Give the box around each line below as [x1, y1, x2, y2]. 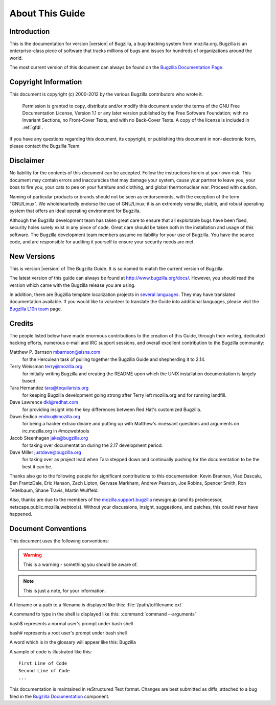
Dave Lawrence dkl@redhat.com [9, 399, 79, 405]
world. [9, 55, 23, 61]
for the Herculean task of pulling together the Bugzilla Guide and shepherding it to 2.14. [22, 356, 205, 362]
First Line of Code [18, 661, 67, 667]
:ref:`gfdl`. [22, 124, 43, 130]
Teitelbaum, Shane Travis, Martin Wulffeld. [9, 487, 99, 493]
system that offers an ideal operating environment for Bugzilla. [9, 208, 141, 214]
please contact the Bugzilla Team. [9, 143, 81, 149]
